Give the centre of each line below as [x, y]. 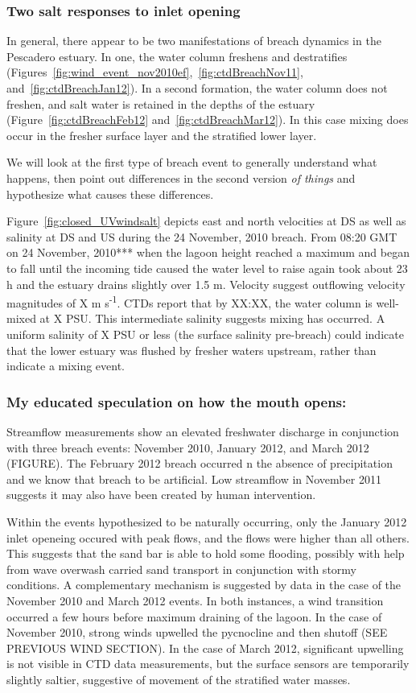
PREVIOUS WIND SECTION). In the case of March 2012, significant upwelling [205, 648]
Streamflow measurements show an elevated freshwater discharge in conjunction [203, 431]
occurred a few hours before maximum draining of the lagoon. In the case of [194, 616]
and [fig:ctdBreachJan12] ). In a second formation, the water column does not [197, 88]
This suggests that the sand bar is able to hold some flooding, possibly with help [206, 553]
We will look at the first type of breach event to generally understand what [192, 162]
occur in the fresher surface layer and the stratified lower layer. [162, 135]
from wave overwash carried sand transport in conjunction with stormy [181, 569]
